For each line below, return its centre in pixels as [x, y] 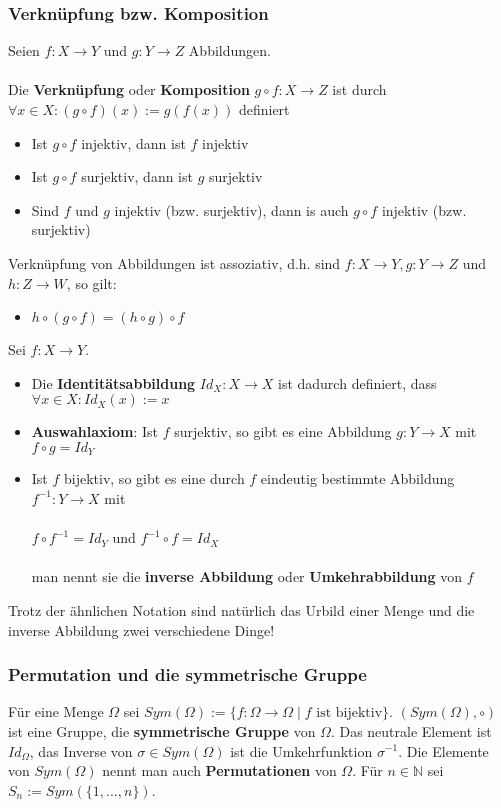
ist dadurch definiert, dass [357, 382]
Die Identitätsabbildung [113, 382]
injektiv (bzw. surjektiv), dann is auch [231, 209]
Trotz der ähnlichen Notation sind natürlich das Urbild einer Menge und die [241, 609]
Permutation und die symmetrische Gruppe [187, 674]
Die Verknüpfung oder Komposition [129, 89]
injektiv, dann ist [133, 142]
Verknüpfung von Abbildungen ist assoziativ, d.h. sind [174, 262]
